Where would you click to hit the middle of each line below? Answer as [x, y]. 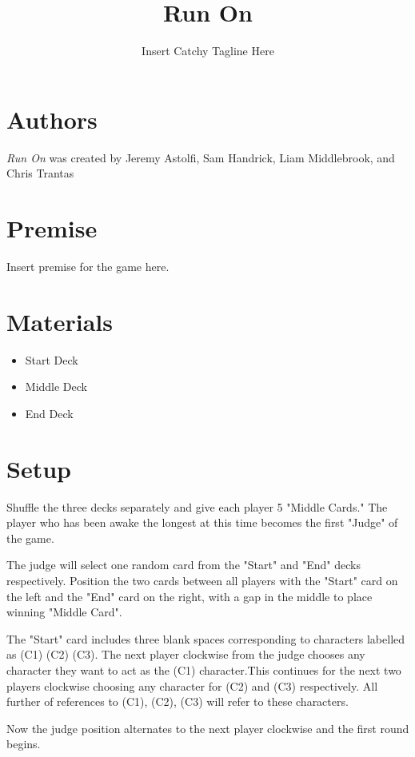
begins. [24, 744]
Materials [60, 321]
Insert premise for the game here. [88, 266]
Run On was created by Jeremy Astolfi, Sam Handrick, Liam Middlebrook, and [201, 157]
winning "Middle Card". [64, 612]
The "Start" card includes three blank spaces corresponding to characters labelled [206, 638]
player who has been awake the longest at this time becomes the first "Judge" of [202, 522]
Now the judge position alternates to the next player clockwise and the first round [208, 728]
